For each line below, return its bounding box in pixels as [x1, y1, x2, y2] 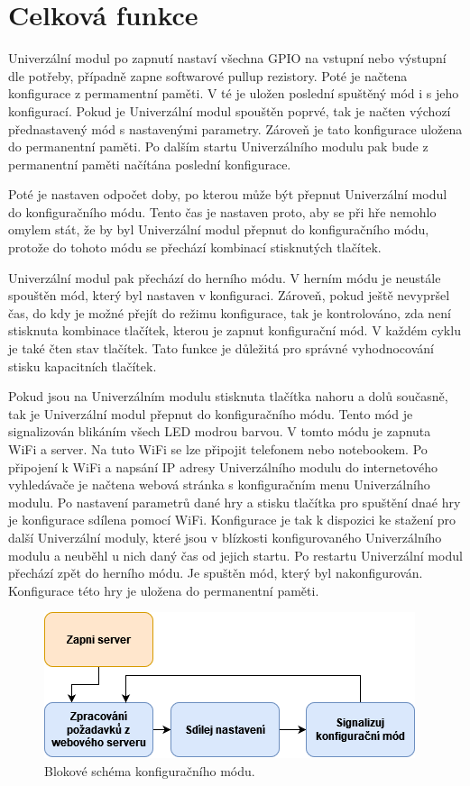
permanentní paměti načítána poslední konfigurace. [8, 154, 291, 173]
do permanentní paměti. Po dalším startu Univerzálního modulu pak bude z [8, 137, 429, 156]
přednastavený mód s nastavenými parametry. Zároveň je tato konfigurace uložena [8, 119, 463, 138]
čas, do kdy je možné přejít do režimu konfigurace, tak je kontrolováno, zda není [8, 303, 452, 322]
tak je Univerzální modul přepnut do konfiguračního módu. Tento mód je [8, 404, 413, 423]
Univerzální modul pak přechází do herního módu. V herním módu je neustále [8, 268, 441, 287]
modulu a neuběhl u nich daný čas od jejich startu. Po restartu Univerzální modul [8, 545, 463, 564]
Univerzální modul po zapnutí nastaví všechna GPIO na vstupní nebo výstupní [8, 49, 447, 68]
